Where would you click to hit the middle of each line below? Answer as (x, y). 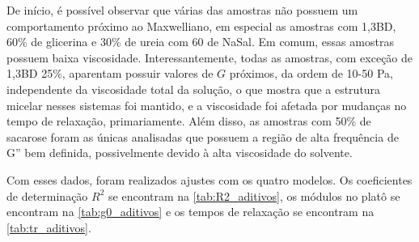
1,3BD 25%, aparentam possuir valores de (110, 73)
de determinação (47, 195)
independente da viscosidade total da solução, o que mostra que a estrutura (194, 89)
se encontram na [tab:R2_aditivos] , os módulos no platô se (254, 195)
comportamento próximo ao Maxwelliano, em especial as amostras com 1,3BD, (201, 25)
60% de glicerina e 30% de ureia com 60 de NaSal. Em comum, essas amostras (200, 42)
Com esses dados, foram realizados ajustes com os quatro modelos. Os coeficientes (209, 179)
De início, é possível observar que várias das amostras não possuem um (182, 10)
